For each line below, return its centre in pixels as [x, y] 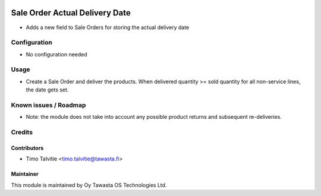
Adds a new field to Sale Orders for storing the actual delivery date [108, 27]
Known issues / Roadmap [48, 105]
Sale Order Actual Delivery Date [71, 13]
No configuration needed [56, 54]
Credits [22, 132]
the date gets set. [47, 90]
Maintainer [25, 174]
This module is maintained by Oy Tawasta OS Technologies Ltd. [89, 185]
